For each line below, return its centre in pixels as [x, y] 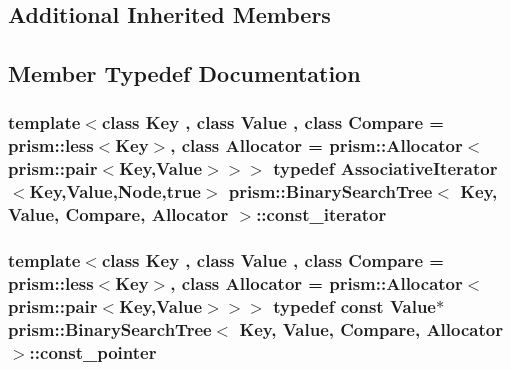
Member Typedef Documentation [184, 73]
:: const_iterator [321, 214]
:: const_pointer [93, 351]
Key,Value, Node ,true [115, 191]
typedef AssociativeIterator [385, 168]
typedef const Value [354, 305]
